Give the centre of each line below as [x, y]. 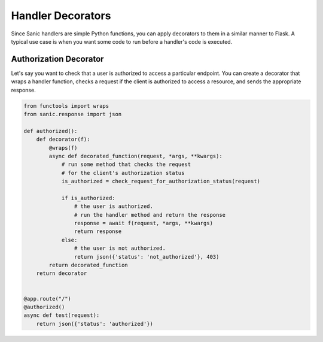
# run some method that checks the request [126, 164]
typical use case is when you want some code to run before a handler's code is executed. [122, 41]
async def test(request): [62, 315]
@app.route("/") [48, 299]
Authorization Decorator [57, 59]
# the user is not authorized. [120, 248]
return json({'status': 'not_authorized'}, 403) [147, 257]
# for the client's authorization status [123, 173]
